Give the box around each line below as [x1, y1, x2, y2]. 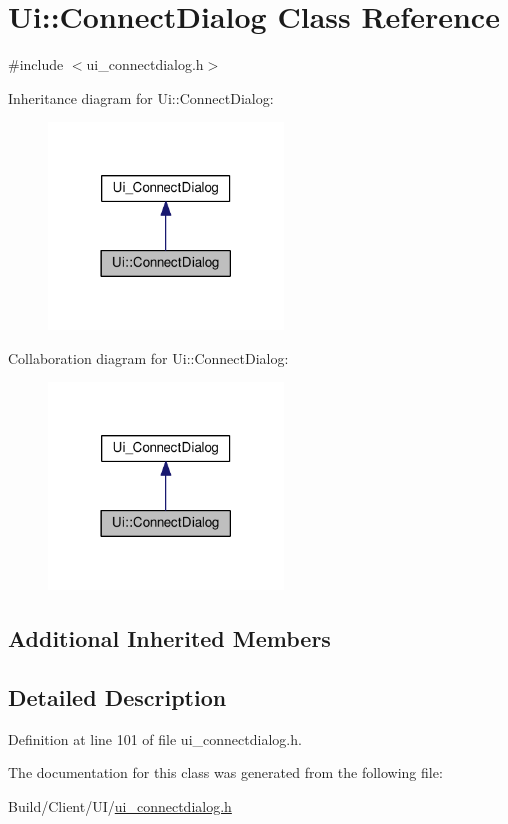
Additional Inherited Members [8, 623, 331, 654]
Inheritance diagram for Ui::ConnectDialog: [8, 87, 274, 108]
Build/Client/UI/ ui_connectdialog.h [8, 795, 232, 816]
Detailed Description [8, 681, 227, 712]
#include [8, 54, 64, 75]
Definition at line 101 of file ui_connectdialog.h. [8, 728, 302, 749]
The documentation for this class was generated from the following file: [8, 762, 443, 783]
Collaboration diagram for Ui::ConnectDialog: [8, 347, 289, 368]
